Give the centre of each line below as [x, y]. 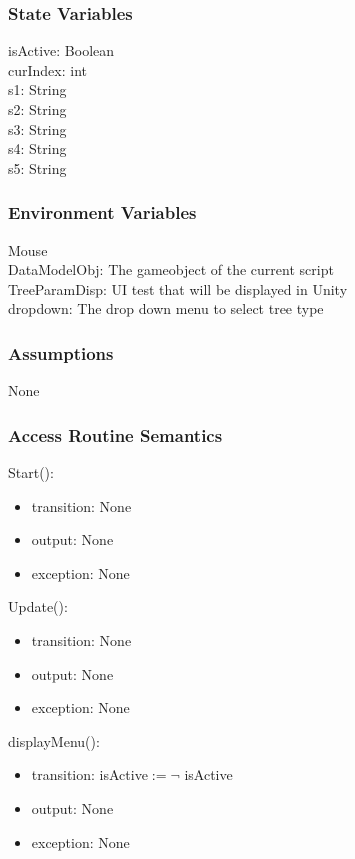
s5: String [37, 167]
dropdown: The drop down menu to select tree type [166, 308]
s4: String [37, 148]
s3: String [37, 128]
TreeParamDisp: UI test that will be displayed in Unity [178, 288]
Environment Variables [102, 212]
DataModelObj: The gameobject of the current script [171, 269]
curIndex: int [48, 69]
